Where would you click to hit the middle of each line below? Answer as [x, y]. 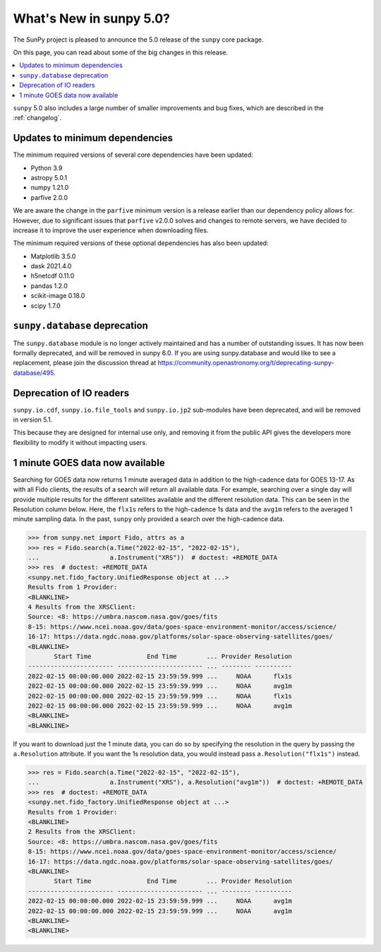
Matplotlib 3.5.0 [53, 256]
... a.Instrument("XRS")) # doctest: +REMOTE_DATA [153, 558]
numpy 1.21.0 [50, 188]
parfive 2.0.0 [49, 197]
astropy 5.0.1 [49, 177]
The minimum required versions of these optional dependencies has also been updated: [141, 243]
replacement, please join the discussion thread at [85, 363]
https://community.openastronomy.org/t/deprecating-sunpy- [246, 363]
